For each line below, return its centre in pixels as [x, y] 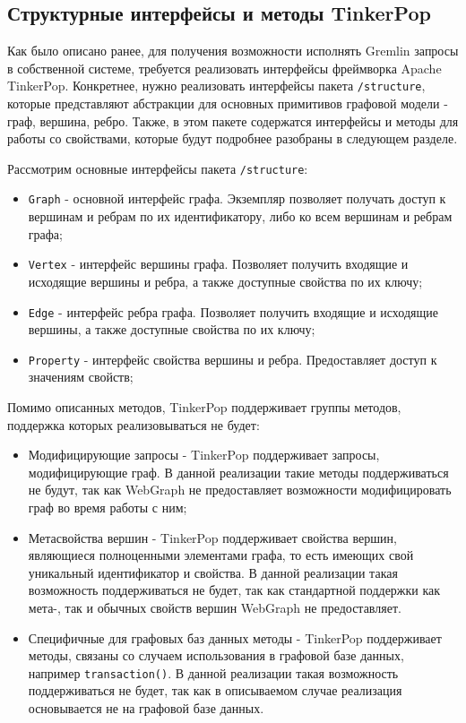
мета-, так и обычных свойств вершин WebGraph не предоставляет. [215, 608]
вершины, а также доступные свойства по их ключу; [172, 329]
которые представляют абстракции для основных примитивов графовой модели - [228, 103]
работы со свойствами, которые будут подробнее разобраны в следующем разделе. [233, 138]
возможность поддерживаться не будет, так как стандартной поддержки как [234, 590]
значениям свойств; [81, 377]
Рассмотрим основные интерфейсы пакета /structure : [158, 168]
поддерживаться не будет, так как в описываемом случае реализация [215, 690]
